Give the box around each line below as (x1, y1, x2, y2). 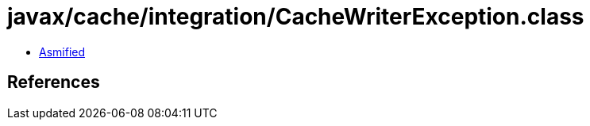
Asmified (39, 44, 86, 59)
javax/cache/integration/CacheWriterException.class (7, 3, 584, 30)
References (7, 72, 100, 93)
